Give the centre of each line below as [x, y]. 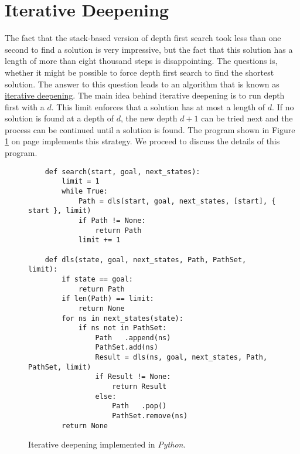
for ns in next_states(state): [122, 318]
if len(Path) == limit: [108, 299]
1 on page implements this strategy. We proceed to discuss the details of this [142, 141]
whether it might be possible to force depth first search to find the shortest [139, 72]
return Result [139, 387]
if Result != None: [133, 377]
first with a [25, 106]
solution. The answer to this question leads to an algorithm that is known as [142, 84]
